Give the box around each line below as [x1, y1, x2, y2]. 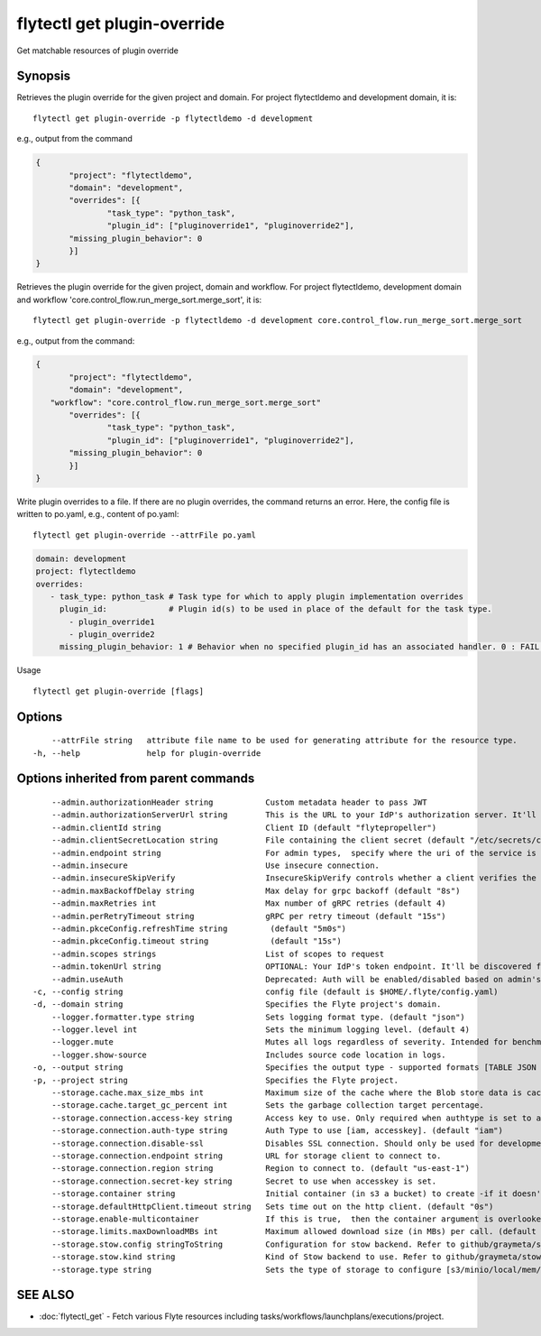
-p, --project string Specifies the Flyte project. [32, 1074, 399, 1085]
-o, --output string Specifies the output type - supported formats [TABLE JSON [32, 1063, 536, 1073]
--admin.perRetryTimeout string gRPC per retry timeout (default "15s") [50, 911, 446, 921]
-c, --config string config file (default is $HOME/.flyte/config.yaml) [32, 986, 500, 997]
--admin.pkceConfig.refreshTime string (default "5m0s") [50, 923, 347, 934]
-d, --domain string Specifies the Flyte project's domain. [32, 1000, 442, 1009]
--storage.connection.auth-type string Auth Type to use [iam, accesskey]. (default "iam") [50, 1126, 504, 1136]
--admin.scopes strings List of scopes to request [50, 948, 385, 959]
